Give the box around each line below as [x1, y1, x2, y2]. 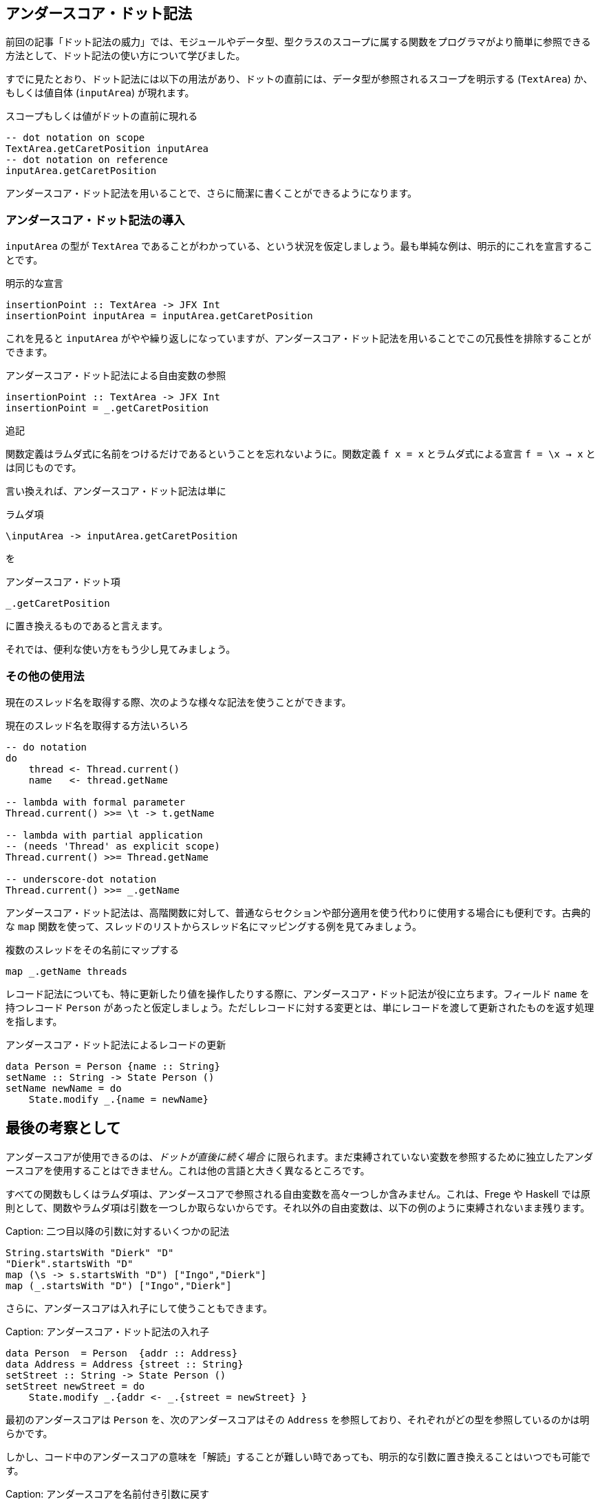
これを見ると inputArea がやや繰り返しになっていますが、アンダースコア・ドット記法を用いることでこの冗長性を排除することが [6, 332, 592, 345]
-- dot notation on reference [6, 154, 169, 166]
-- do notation [6, 741, 87, 753]
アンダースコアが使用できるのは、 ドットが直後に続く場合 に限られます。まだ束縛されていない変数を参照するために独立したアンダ [6, 1150, 594, 1163]
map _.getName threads [6, 965, 128, 977]
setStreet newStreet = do [6, 1380, 145, 1392]
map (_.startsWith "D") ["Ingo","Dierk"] [6, 1280, 232, 1291]
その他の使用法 [6, 669, 85, 683]
